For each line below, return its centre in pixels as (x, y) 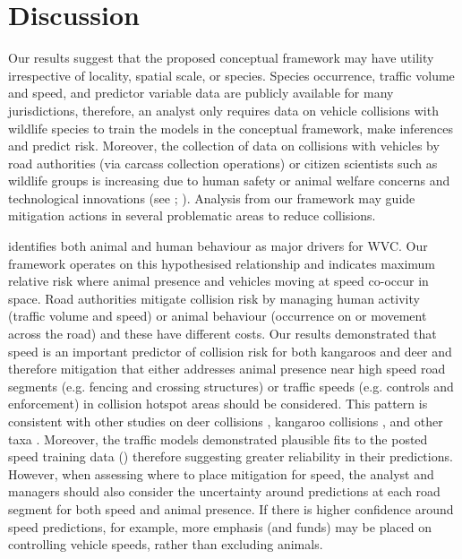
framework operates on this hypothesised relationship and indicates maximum (222, 263)
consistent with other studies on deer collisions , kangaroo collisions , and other (226, 421)
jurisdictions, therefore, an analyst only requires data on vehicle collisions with (223, 110)
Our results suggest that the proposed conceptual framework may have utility (221, 58)
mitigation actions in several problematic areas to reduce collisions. (192, 215)
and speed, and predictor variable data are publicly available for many (201, 93)
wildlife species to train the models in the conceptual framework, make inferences (231, 128)
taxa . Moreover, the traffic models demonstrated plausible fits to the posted (218, 439)
